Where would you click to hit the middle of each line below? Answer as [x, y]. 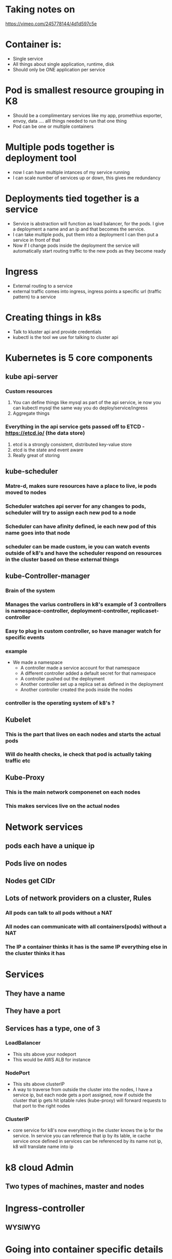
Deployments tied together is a [72, 198]
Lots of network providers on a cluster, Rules [78, 898]
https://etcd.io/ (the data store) [45, 433]
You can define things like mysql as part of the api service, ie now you [87, 403]
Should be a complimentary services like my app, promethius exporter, [88, 115]
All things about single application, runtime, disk [63, 64]
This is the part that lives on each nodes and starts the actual [83, 734]
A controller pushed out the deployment [63, 679]
